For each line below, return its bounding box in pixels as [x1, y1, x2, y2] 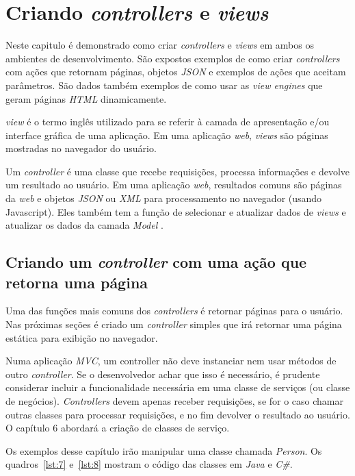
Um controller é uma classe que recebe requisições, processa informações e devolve [5, 164, 350, 178]
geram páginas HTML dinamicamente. [5, 91, 167, 105]
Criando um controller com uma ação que [5, 251, 307, 273]
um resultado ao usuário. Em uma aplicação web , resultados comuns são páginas [5, 177, 342, 192]
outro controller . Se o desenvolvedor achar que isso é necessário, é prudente [5, 366, 320, 381]
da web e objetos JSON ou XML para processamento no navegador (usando [5, 191, 322, 205]
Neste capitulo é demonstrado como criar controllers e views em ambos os [5, 38, 314, 52]
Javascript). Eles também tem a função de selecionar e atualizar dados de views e [5, 204, 346, 218]
